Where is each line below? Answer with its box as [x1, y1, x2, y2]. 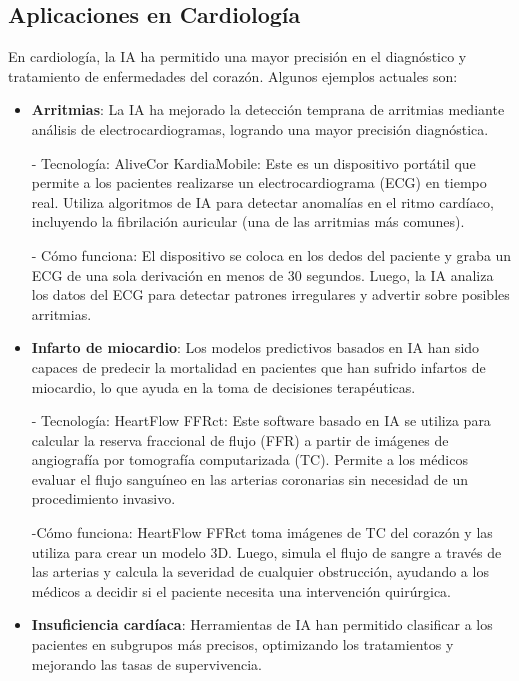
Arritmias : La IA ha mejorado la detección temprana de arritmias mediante [31, 99, 505, 120]
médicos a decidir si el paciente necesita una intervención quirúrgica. [31, 580, 451, 601]
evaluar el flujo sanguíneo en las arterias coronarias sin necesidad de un [31, 468, 469, 489]
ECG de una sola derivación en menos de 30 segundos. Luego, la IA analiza [31, 264, 494, 285]
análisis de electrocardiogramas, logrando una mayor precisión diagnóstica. [31, 118, 489, 139]
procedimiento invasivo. [31, 488, 176, 509]
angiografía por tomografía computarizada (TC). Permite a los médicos [31, 449, 468, 470]
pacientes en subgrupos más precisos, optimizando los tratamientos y [31, 634, 454, 655]
